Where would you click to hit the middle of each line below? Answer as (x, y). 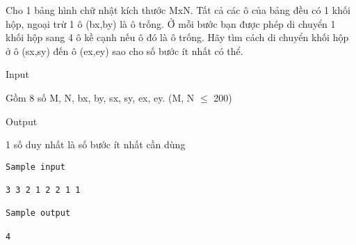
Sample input (35, 167)
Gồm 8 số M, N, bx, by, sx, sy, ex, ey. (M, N (100, 97)
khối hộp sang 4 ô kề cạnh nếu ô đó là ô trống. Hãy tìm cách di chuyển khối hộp (177, 37)
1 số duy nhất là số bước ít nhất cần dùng (96, 144)
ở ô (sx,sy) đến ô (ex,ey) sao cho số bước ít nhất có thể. (124, 50)
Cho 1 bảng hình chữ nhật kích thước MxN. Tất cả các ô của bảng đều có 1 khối (178, 10)
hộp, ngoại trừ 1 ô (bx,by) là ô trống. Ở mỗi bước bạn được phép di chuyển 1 (171, 23)
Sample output (38, 213)
